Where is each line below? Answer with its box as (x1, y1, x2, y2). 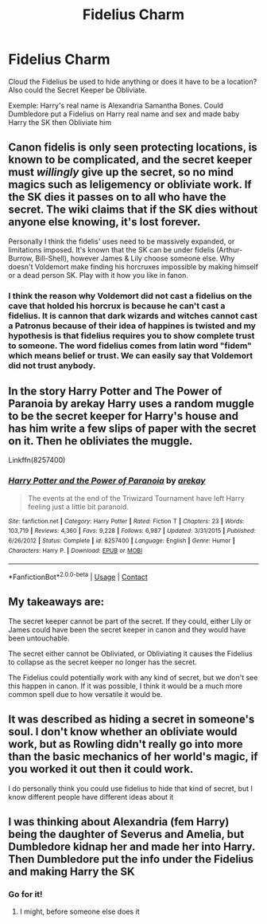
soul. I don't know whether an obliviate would (8, 725, 238, 738)
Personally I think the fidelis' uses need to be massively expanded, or (8, 237, 235, 246)
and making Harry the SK (8, 865, 135, 879)
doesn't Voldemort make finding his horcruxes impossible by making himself (8, 261, 258, 272)
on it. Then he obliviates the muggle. (8, 434, 193, 448)
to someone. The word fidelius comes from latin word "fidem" (8, 340, 252, 351)
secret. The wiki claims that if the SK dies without (8, 203, 258, 217)
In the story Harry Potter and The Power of (8, 385, 222, 398)
